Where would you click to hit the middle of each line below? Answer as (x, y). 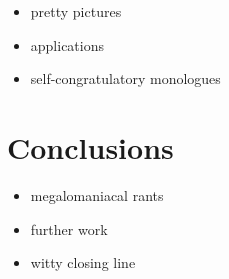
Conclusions (90, 146)
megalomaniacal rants (97, 194)
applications (67, 44)
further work (69, 228)
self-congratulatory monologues (125, 78)
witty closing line (83, 262)
